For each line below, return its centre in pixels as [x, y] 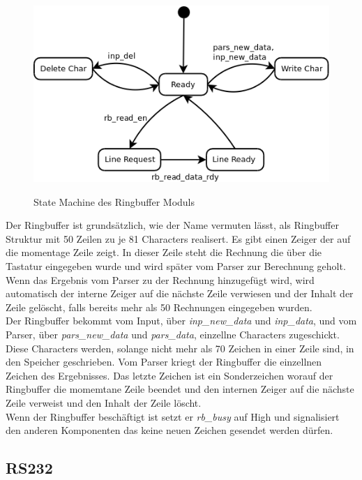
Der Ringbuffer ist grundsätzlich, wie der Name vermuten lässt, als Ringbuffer [172, 225]
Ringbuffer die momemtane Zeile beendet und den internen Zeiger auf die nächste [180, 389]
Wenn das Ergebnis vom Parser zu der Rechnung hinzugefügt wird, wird [160, 279]
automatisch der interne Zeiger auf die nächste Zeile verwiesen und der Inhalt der [180, 293]
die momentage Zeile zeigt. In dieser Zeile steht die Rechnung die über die [164, 252]
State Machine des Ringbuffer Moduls [114, 201]
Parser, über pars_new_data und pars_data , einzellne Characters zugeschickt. [173, 334]
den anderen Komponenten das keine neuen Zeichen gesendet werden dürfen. [169, 430]
